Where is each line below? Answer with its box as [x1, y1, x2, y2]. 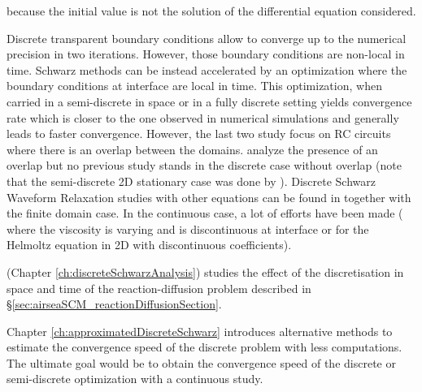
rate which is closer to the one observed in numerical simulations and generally [7, 109, 399, 126]
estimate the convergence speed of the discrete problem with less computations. [7, 338, 402, 355]
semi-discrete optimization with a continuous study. [7, 370, 263, 387]
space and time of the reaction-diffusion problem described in [7, 279, 311, 296]
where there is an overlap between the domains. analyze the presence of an [7, 140, 378, 157]
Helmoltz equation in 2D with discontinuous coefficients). [7, 236, 292, 253]
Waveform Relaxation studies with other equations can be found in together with [7, 188, 411, 205]
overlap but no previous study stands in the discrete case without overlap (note [7, 157, 402, 174]
